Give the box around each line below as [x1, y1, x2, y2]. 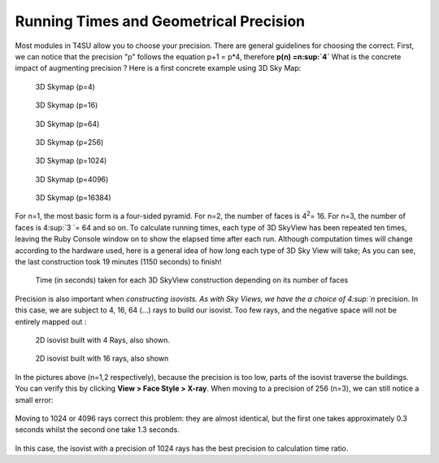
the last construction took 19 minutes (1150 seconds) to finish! [15, 257, 222, 267]
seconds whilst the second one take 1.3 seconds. [15, 425, 180, 435]
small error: [15, 395, 54, 404]
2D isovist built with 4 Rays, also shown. [35, 334, 170, 345]
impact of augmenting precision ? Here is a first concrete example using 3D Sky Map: [15, 63, 302, 73]
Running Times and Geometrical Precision [15, 12, 305, 30]
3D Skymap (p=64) [35, 119, 100, 129]
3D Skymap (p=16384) [35, 193, 111, 203]
